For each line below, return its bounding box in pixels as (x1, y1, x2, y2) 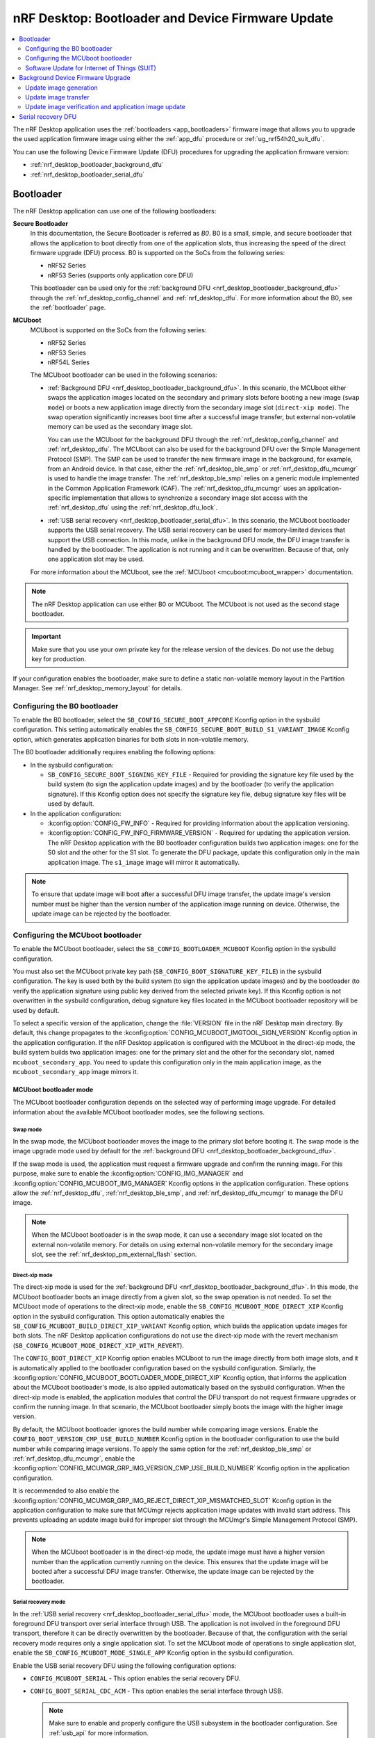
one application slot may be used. (47, 555, 144, 563)
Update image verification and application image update (25, 103, 185, 111)
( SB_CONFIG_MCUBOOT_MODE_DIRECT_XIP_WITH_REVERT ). (12, 1341, 184, 1349)
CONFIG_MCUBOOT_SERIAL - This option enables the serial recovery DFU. (30, 1674, 241, 1682)
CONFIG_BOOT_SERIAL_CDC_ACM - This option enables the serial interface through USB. (30, 1687, 283, 1696)
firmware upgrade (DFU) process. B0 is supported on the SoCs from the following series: (30, 249, 285, 257)
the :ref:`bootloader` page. (30, 303, 106, 312)
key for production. (31, 655, 86, 663)
